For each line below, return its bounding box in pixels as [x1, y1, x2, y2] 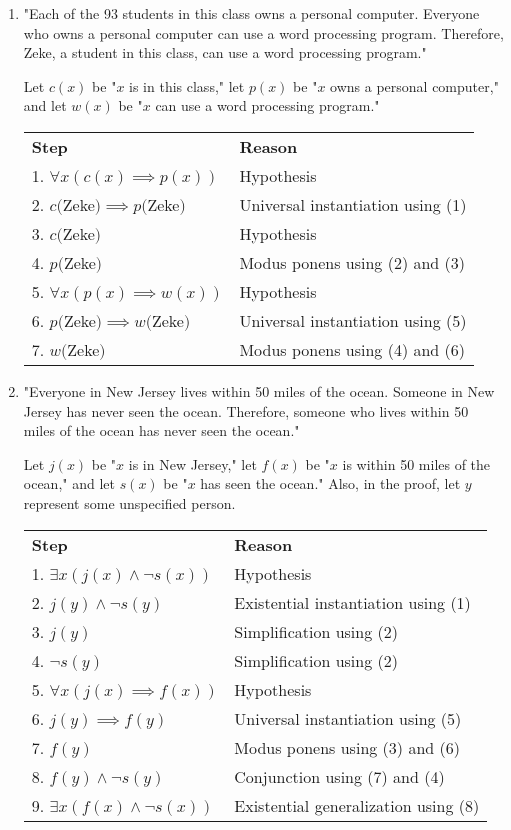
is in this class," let [129, 75, 245, 96]
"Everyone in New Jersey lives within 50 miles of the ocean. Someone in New [23, 380, 495, 401]
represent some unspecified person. [23, 492, 236, 513]
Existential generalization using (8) [234, 793, 480, 817]
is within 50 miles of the [342, 453, 491, 474]
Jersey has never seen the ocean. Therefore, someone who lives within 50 [23, 400, 469, 421]
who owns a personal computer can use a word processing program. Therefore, [23, 22, 504, 43]
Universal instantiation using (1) [239, 192, 467, 216]
